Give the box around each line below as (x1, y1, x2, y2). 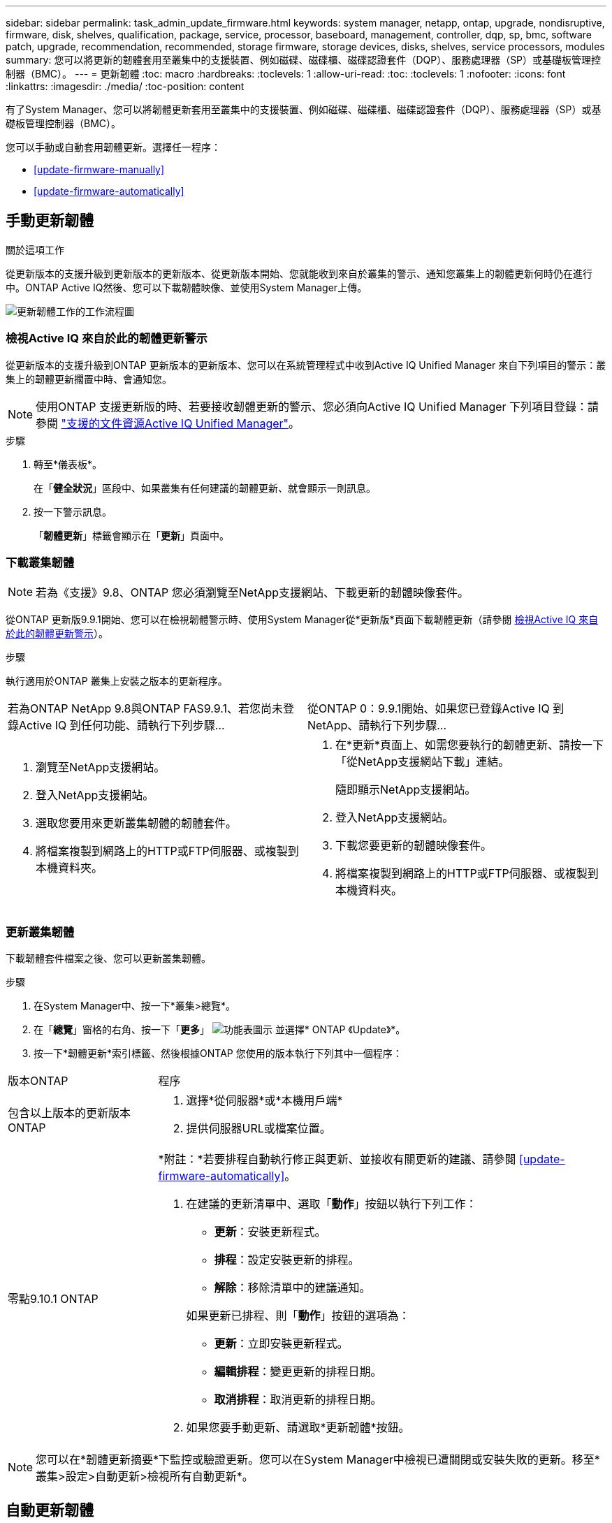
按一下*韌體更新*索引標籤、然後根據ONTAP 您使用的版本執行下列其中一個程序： (34, 1047, 402, 1060)
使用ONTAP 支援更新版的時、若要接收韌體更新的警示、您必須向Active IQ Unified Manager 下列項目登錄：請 (36, 399, 599, 414)
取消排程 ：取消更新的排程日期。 (214, 1392, 382, 1407)
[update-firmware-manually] (34, 163, 165, 175)
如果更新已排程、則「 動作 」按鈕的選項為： (186, 1309, 410, 1323)
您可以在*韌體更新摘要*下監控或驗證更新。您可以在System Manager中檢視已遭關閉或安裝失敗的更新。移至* (36, 1452, 600, 1467)
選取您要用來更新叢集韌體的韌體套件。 (36, 816, 238, 831)
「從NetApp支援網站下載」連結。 (335, 755, 510, 769)
